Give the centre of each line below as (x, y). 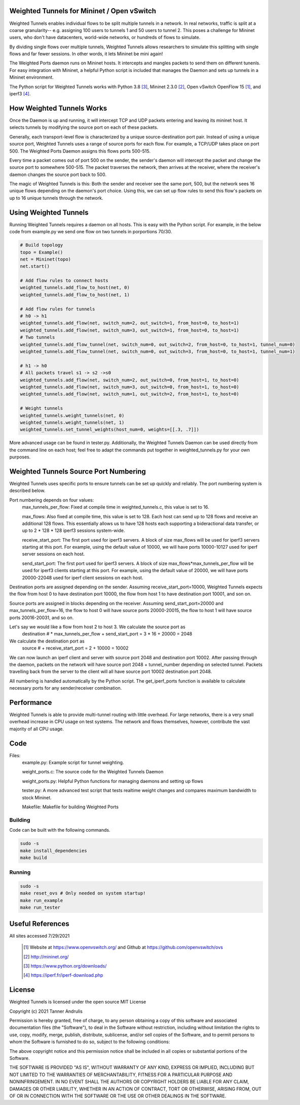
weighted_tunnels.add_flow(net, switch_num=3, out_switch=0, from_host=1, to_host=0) (129, 387)
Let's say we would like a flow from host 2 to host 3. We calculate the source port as (97, 627)
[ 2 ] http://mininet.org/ (46, 956)
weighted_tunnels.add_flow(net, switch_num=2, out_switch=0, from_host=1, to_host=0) (129, 380)
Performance (31, 702)
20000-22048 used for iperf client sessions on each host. (83, 578)
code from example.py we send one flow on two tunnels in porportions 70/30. (91, 232)
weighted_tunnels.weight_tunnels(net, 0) (72, 415)
